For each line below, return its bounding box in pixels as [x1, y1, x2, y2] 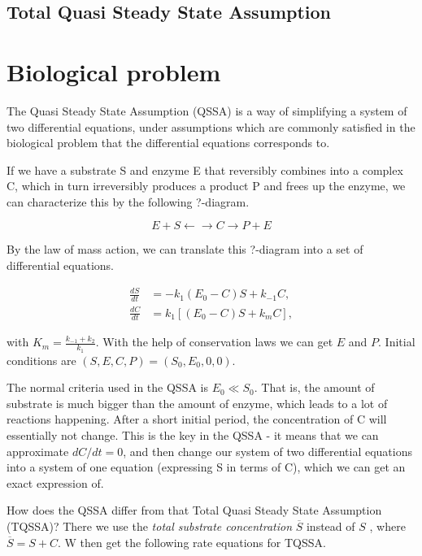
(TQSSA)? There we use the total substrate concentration [7, 517, 293, 534]
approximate [7, 442, 69, 459]
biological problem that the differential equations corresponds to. [7, 134, 330, 151]
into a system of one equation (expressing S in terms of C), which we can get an [7, 458, 406, 476]
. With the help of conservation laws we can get [95, 333, 333, 350]
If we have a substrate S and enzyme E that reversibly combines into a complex [7, 161, 403, 178]
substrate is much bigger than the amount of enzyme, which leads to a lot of [7, 394, 388, 411]
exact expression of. [7, 474, 104, 491]
